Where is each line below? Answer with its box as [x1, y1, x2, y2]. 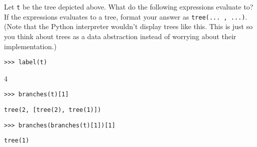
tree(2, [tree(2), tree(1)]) [4, 106, 101, 113]
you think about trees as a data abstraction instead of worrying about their [4, 31, 236, 41]
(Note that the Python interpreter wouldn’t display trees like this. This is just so [4, 21, 253, 32]
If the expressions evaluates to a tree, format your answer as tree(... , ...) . [4, 11, 247, 22]
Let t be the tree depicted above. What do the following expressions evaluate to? [4, 2, 253, 12]
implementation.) [4, 41, 57, 51]
